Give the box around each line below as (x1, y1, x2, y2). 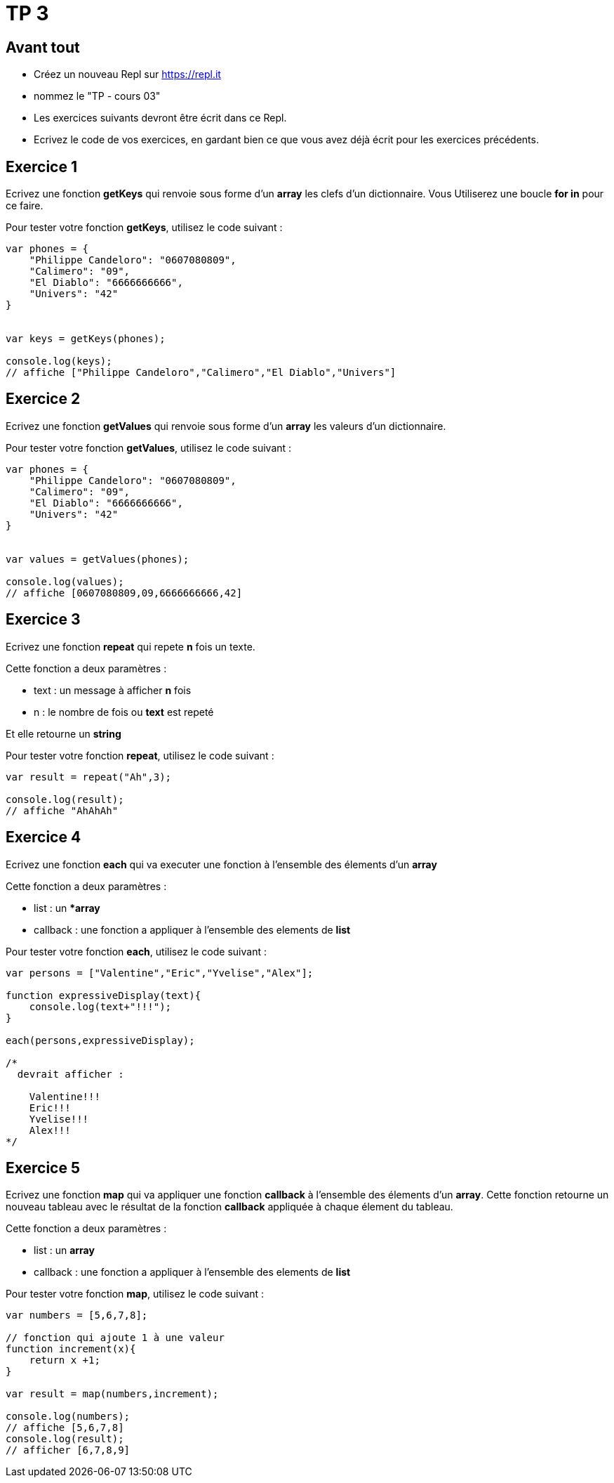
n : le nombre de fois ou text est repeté (34, 705, 214, 718)
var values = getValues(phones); (6, 553, 189, 565)
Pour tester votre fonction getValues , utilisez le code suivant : (6, 441, 292, 454)
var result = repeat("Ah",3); (6, 771, 172, 783)
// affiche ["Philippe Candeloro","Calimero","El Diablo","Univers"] (6, 367, 396, 379)
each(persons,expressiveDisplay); (6, 1034, 195, 1046)
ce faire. (6, 200, 44, 212)
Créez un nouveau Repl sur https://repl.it (34, 68, 221, 81)
